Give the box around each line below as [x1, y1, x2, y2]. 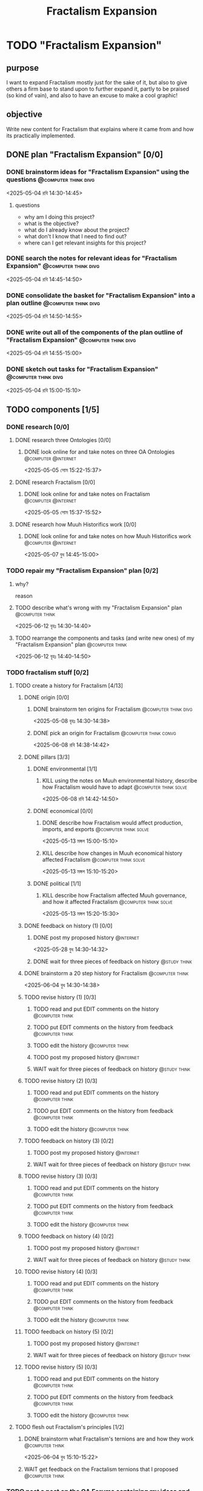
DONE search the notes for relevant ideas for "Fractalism [6, 254, 178, 263]
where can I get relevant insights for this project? [24, 239, 147, 246]
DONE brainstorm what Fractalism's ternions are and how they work [24, 1435, 194, 1442]
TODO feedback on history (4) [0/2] [24, 1233, 114, 1240]
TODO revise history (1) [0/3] [24, 993, 97, 1001]
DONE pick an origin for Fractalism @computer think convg [33, 729, 176, 736]
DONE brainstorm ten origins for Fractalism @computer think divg [33, 705, 193, 713]
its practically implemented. [6, 132, 76, 139]
